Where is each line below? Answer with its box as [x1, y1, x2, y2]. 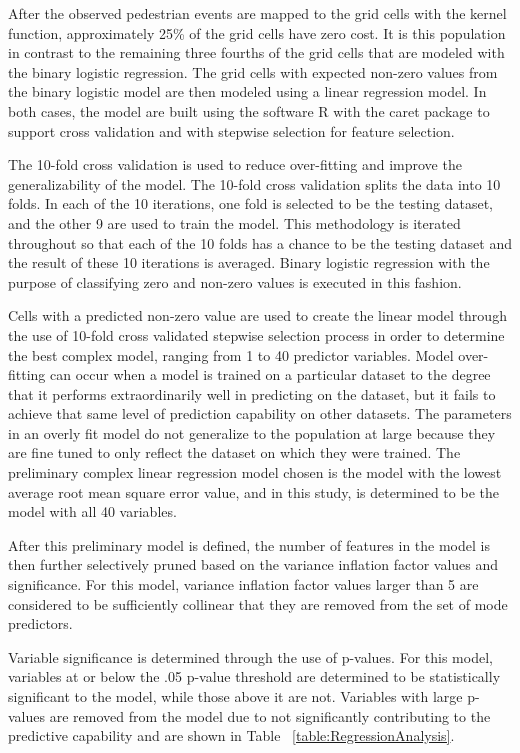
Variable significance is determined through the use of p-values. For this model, [8, 646, 493, 667]
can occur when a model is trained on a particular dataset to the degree [50, 364, 491, 385]
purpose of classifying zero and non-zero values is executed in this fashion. [8, 271, 462, 292]
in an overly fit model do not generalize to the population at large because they [8, 422, 496, 443]
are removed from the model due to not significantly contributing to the [49, 705, 491, 726]
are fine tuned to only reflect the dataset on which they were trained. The [8, 442, 461, 463]
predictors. [8, 613, 73, 634]
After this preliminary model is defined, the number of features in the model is [8, 534, 490, 555]
